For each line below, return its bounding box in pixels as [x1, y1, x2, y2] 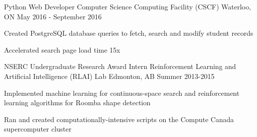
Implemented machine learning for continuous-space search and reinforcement [4, 87, 240, 98]
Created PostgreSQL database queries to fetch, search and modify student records [4, 28, 254, 38]
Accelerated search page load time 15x [4, 44, 121, 55]
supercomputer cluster [4, 124, 71, 134]
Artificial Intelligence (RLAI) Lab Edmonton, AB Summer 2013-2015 [4, 70, 215, 81]
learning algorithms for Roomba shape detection [4, 97, 151, 108]
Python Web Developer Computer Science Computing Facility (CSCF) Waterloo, [4, 1, 251, 11]
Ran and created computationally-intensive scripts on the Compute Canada [4, 114, 234, 124]
